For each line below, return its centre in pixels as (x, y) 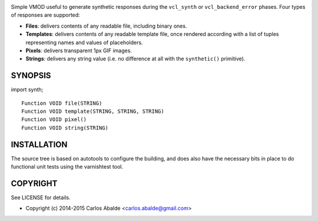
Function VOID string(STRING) (65, 128)
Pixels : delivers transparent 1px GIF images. (79, 51)
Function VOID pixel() (54, 120)
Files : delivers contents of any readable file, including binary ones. (106, 26)
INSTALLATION (39, 144)
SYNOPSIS (31, 76)
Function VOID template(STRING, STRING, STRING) (93, 111)
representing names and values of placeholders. (84, 42)
